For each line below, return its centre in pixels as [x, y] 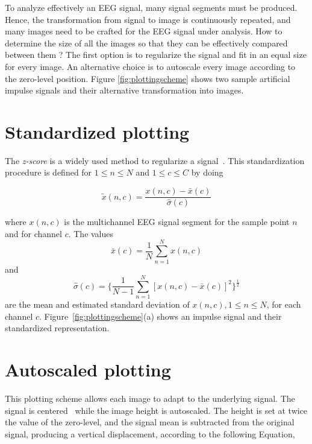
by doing [207, 172]
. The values [91, 233]
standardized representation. [57, 328]
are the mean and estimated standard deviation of [97, 304]
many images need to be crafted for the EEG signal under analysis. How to [144, 31]
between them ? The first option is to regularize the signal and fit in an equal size [156, 55]
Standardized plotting [97, 131]
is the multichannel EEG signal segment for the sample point [177, 222]
